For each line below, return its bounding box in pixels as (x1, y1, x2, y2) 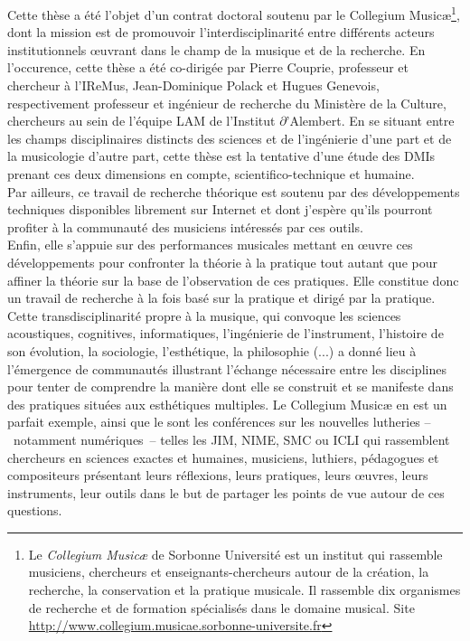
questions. (7, 501, 62, 520)
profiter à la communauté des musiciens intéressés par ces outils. (7, 217, 363, 236)
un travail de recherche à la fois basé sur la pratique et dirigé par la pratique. (7, 288, 436, 307)
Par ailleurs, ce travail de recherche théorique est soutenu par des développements (7, 182, 460, 201)
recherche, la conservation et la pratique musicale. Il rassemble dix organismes (28, 580, 461, 599)
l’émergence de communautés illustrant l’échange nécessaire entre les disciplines (7, 359, 446, 378)
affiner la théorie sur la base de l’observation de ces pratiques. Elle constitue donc (7, 270, 459, 289)
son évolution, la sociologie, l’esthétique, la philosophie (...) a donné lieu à (7, 341, 417, 360)
